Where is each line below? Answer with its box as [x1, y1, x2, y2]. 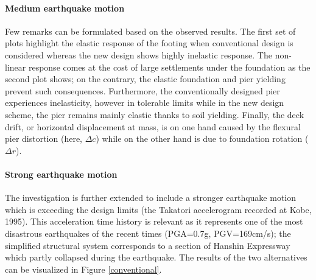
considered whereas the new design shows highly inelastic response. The [5, 48, 272, 61]
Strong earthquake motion [5, 167, 118, 180]
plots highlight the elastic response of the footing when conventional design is [5, 37, 293, 49]
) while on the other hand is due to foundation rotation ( [96, 132, 309, 145]
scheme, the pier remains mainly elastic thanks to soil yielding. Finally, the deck [5, 108, 304, 121]
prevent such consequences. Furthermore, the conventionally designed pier [5, 84, 280, 97]
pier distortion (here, [5, 132, 82, 145]
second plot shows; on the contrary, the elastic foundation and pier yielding [5, 72, 286, 85]
